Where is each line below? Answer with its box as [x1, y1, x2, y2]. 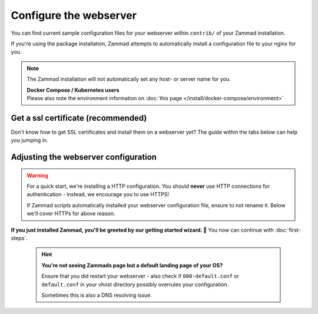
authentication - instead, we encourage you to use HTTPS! [26, 191, 169, 198]
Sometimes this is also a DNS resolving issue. [41, 292, 153, 299]
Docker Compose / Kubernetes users [26, 86, 120, 94]
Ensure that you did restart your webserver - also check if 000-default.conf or [41, 273, 240, 280]
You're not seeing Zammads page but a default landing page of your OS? [41, 262, 223, 269]
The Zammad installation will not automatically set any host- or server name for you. [26, 75, 231, 82]
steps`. [11, 234, 28, 242]
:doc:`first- [274, 226, 302, 233]
